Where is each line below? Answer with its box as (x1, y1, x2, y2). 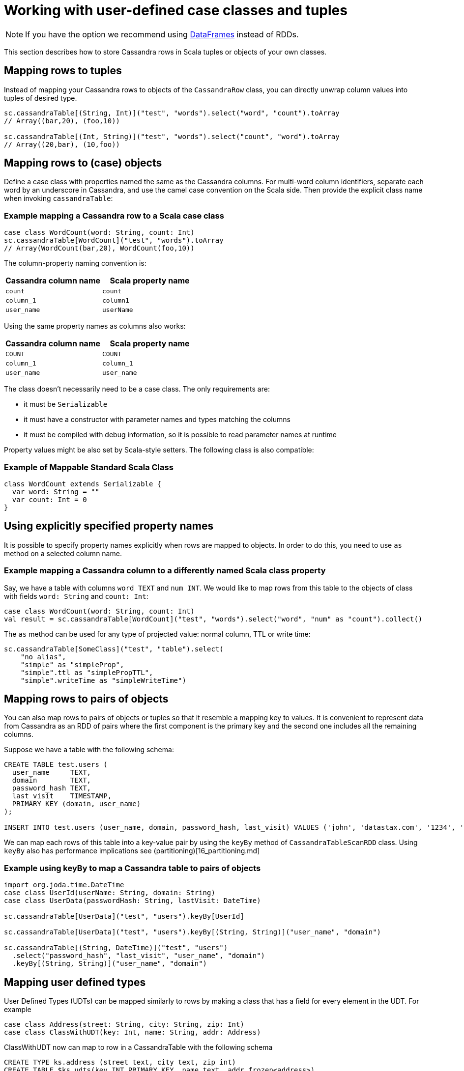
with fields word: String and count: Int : (4, 592, 148, 600)
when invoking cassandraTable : (4, 194, 113, 203)
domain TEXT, (12, 776, 91, 785)
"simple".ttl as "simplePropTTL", (20, 668, 153, 676)
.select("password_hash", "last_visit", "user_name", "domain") (12, 952, 265, 960)
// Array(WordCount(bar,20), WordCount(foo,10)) (4, 244, 195, 253)
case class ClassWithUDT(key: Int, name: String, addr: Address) (4, 1028, 261, 1036)
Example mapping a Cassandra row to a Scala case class (4, 210, 224, 221)
